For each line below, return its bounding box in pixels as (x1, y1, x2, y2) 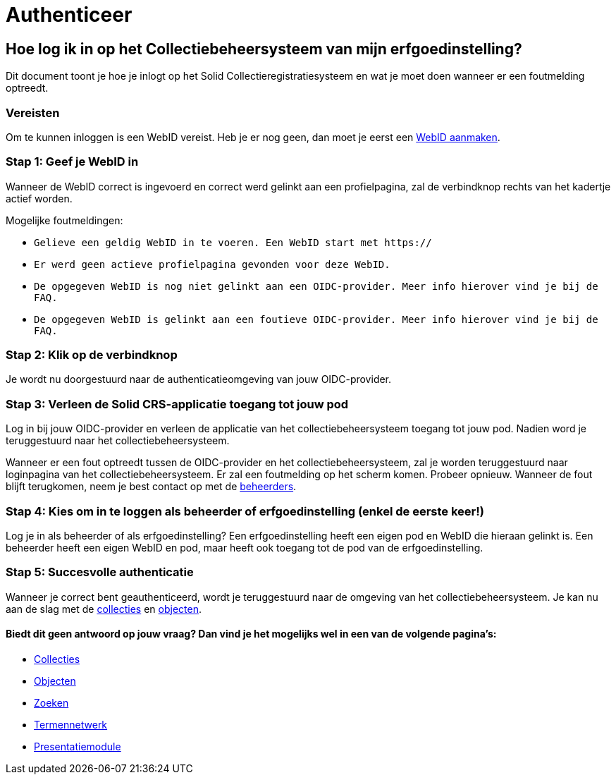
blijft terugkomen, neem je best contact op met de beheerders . (6, 480, 297, 493)
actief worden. (6, 192, 73, 205)
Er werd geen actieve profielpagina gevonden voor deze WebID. (34, 258, 390, 270)
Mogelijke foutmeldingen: (6, 214, 123, 226)
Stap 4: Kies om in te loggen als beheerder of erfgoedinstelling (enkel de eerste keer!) (6, 504, 484, 518)
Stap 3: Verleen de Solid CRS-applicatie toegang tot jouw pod (6, 396, 349, 411)
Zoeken (34, 696, 69, 709)
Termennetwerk (34, 718, 108, 731)
